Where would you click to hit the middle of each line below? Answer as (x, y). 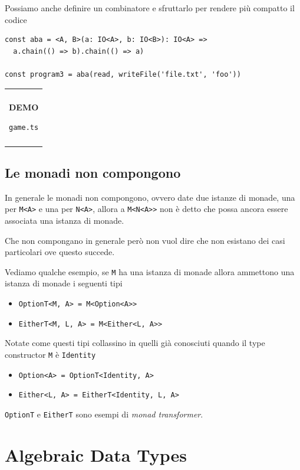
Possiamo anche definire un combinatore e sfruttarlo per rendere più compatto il (150, 8)
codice (16, 19)
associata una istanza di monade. (65, 221)
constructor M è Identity (50, 354)
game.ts (24, 128)
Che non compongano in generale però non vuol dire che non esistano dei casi (145, 240)
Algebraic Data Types (96, 454)
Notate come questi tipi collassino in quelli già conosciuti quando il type (135, 343)
